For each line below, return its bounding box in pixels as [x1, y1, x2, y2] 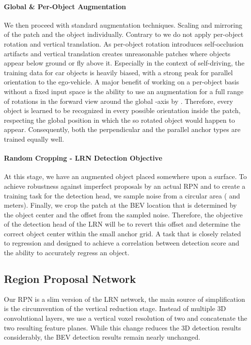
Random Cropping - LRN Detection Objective [4, 153, 162, 163]
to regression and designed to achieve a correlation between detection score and [4, 238, 239, 248]
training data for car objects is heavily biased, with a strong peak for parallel [4, 67, 233, 77]
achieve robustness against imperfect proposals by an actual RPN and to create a [4, 181, 246, 191]
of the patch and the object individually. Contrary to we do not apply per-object [4, 29, 244, 39]
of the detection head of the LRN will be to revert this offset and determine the [4, 219, 240, 229]
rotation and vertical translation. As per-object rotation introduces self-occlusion [4, 38, 244, 49]
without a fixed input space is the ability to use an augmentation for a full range [4, 86, 244, 96]
